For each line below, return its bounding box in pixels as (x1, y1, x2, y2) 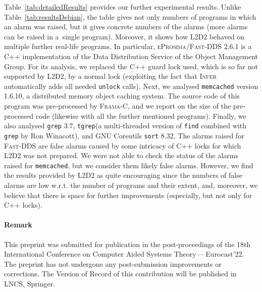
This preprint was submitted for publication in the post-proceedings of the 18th (4, 238, 251, 249)
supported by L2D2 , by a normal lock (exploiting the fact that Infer (4, 71, 217, 81)
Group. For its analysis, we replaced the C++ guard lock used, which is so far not (4, 61, 258, 71)
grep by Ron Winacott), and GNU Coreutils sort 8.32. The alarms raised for (4, 130, 244, 140)
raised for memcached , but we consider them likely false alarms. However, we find (4, 160, 253, 170)
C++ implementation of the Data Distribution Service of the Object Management (4, 51, 258, 61)
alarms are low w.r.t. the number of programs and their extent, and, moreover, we (4, 179, 258, 190)
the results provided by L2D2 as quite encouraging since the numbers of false (4, 170, 242, 180)
